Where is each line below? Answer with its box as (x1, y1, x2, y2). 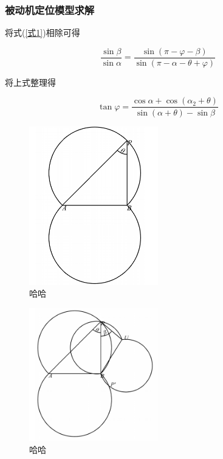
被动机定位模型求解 (5, 2, 95, 17)
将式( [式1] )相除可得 (5, 26, 80, 39)
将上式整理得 (5, 75, 56, 88)
